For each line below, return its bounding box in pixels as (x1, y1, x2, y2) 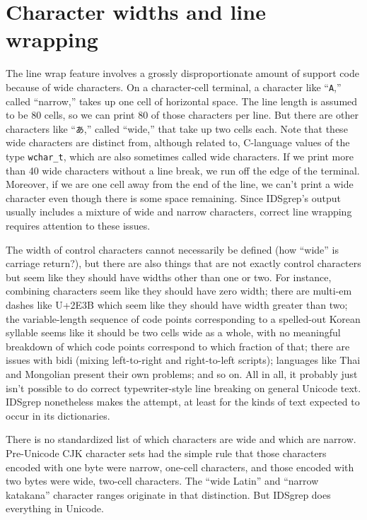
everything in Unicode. (6, 501, 104, 516)
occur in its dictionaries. (6, 408, 110, 422)
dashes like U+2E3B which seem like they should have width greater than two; (6, 297, 348, 312)
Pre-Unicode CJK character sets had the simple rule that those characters (6, 445, 327, 460)
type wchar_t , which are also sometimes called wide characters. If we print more (6, 149, 354, 163)
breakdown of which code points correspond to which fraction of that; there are (6, 338, 350, 353)
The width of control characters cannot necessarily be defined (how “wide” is (6, 242, 339, 256)
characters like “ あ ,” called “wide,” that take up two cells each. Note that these (6, 121, 348, 136)
